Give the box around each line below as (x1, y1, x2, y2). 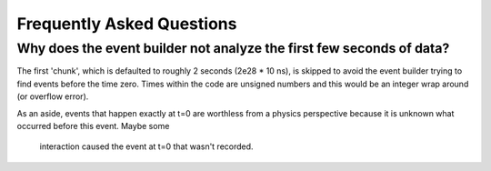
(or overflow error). (16, 91, 89, 102)
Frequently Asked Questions (16, 14, 237, 34)
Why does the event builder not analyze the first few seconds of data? (16, 40, 450, 56)
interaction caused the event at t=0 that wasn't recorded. (39, 141, 254, 152)
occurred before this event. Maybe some (16, 120, 170, 131)
